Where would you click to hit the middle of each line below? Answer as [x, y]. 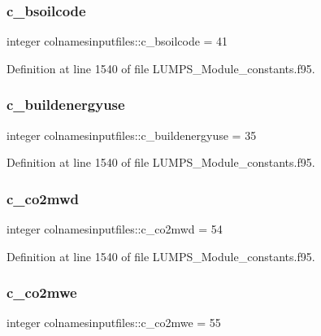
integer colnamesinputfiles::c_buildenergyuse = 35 [132, 135]
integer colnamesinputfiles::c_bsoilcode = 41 [117, 41]
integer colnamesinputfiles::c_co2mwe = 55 [114, 323]
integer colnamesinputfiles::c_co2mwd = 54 [115, 229]
